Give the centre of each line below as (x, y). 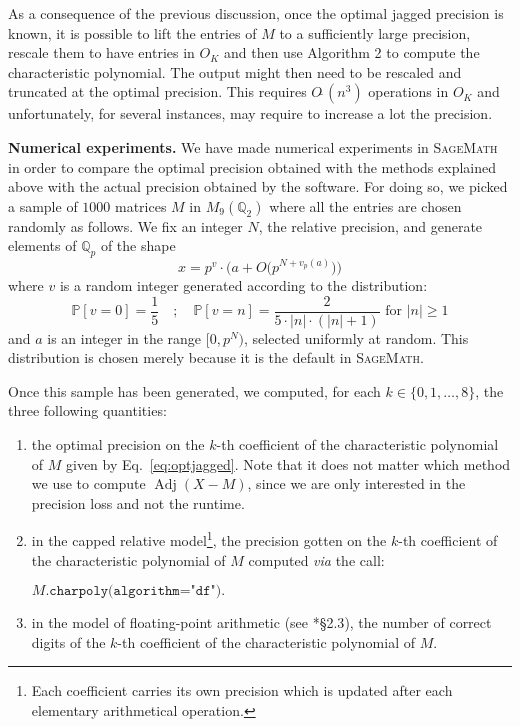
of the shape (138, 245)
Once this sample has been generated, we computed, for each (194, 390)
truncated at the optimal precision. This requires (157, 91)
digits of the (68, 641)
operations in (408, 91)
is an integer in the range (124, 337)
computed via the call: (316, 559)
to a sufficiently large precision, (375, 32)
